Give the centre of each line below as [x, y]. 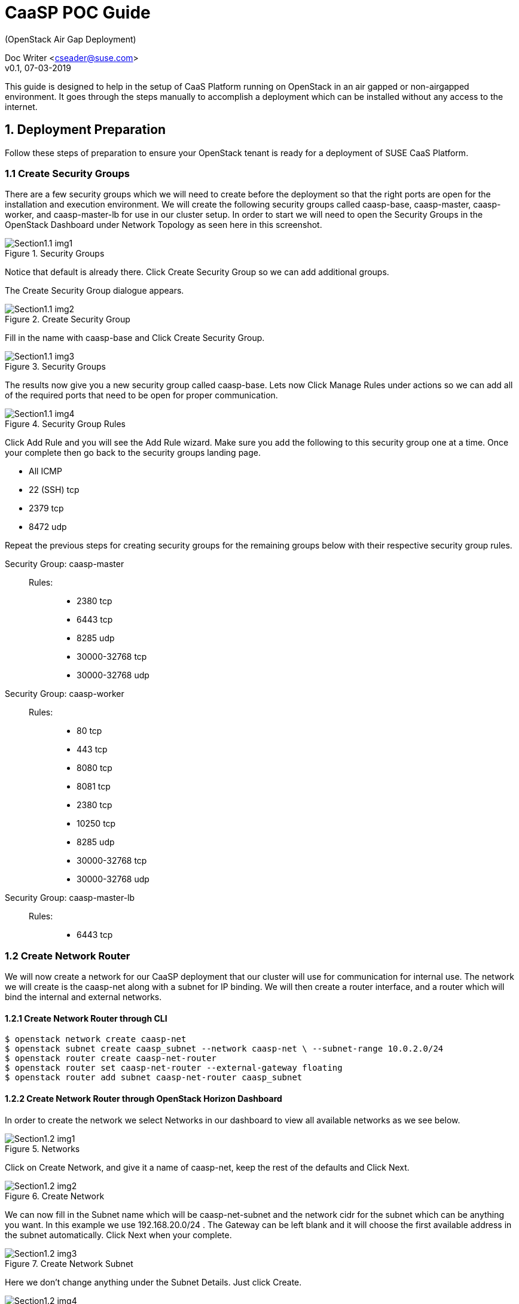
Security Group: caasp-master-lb [70, 898]
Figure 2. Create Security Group [68, 319]
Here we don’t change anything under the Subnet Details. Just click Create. [153, 1282]
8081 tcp [94, 787]
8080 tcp [94, 768]
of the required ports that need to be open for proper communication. [141, 395]
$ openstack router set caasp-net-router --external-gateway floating [174, 1068]
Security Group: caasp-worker [65, 694]
